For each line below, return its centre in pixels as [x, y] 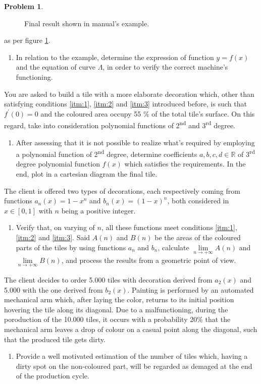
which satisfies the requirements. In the [185, 164]
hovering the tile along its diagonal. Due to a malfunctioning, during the [116, 309]
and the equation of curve [56, 67]
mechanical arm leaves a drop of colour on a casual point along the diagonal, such [131, 329]
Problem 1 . [24, 6]
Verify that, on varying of [55, 227]
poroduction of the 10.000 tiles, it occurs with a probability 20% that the [117, 319]
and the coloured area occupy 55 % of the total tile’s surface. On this [148, 113]
